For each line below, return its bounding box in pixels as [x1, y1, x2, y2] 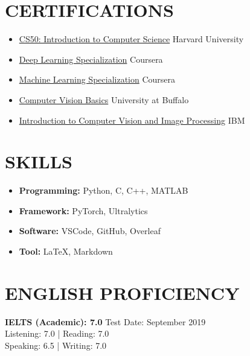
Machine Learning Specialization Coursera [19, 73, 176, 86]
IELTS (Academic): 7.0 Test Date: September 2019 [5, 315, 206, 328]
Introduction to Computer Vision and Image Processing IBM [19, 113, 245, 126]
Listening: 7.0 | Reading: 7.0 [5, 327, 109, 340]
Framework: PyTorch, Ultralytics [19, 204, 148, 217]
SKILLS [5, 149, 72, 174]
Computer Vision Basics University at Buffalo [19, 93, 189, 106]
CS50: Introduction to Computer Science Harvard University [19, 33, 244, 45]
